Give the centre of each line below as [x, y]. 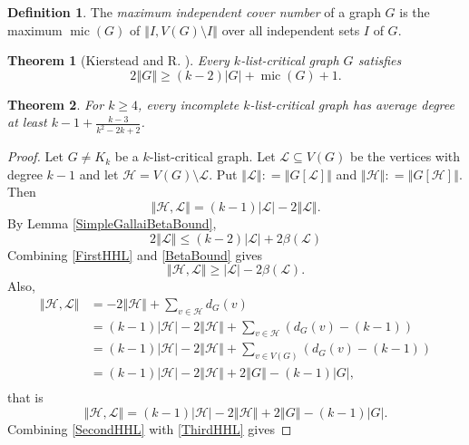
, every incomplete [189, 104]
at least [27, 122]
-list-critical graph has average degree [352, 104]
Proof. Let [35, 156]
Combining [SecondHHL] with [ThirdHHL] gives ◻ [150, 429]
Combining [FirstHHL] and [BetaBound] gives [135, 254]
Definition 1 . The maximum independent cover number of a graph [194, 12]
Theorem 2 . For [56, 104]
